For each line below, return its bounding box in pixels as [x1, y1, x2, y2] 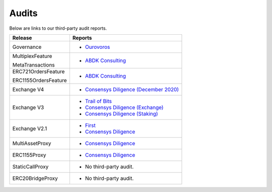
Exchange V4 [12, 86, 44, 93]
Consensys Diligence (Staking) [85, 110, 158, 117]
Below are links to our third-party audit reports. [9, 25, 107, 31]
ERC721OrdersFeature [12, 68, 65, 75]
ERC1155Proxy [12, 151, 46, 158]
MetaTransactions [12, 61, 55, 68]
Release [12, 34, 32, 41]
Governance [12, 43, 42, 50]
